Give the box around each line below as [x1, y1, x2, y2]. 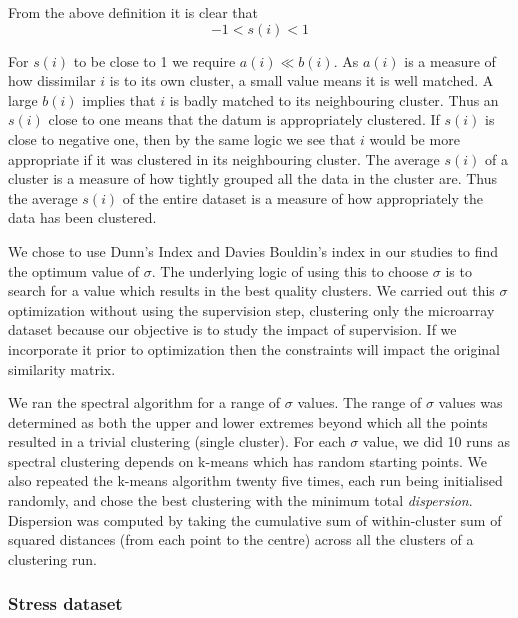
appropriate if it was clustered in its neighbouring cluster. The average [8, 148, 440, 169]
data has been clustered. [8, 207, 157, 228]
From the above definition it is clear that [8, 2, 259, 22]
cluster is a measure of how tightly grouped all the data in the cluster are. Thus [8, 168, 498, 189]
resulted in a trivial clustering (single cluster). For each [8, 431, 346, 452]
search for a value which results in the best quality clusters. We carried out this [8, 280, 495, 301]
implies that [82, 89, 156, 110]
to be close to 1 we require [73, 50, 236, 71]
